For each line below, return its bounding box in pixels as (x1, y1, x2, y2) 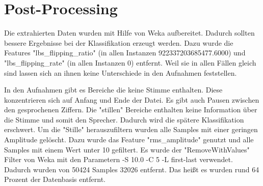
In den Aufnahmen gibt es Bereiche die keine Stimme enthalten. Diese (4, 84, 223, 95)
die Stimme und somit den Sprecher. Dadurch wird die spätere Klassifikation (4, 114, 244, 125)
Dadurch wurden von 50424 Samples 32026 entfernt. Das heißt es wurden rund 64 (4, 164, 259, 174)
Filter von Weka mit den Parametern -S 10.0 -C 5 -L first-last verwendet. (4, 154, 233, 165)
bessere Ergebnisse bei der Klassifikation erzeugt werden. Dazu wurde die (4, 37, 233, 48)
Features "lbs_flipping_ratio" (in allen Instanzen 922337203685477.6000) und (4, 47, 246, 58)
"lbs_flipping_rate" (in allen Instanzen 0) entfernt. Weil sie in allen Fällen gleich (4, 57, 256, 68)
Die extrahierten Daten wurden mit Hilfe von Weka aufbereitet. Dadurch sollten (4, 27, 255, 38)
